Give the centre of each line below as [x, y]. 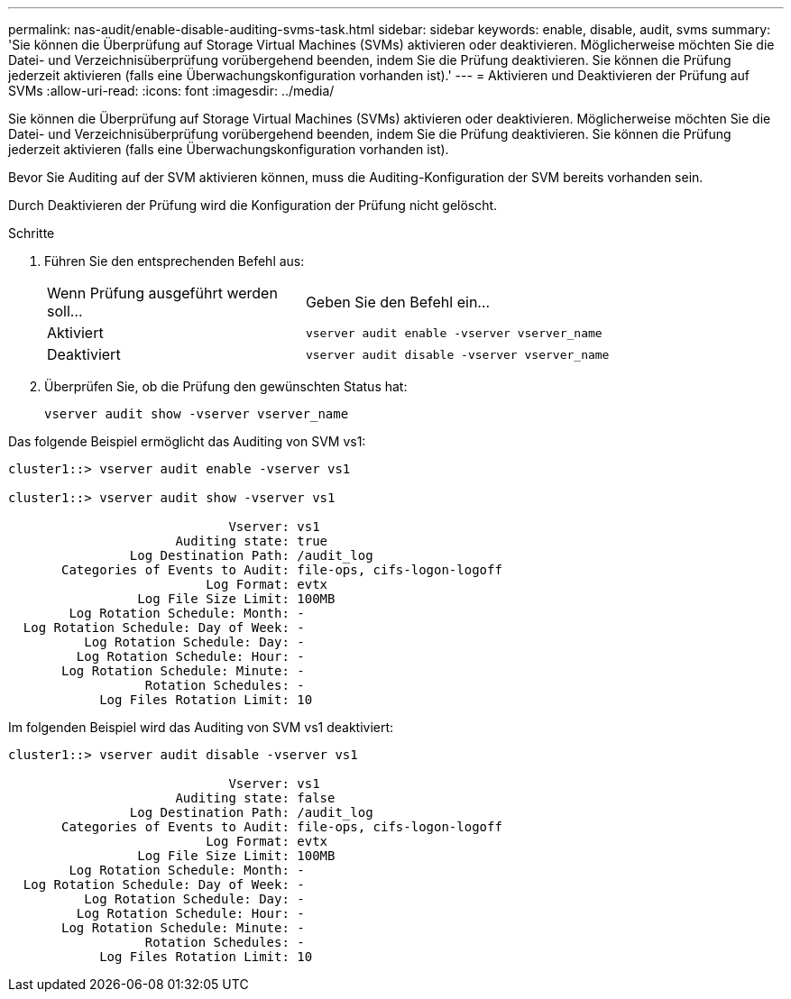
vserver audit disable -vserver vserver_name [457, 354]
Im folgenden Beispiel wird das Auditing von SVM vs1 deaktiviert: [201, 727]
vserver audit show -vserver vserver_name [197, 414]
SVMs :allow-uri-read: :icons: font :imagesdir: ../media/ [171, 91]
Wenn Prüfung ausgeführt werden [162, 293]
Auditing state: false [255, 798]
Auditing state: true [252, 541]
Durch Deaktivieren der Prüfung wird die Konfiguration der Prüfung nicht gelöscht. [253, 205]
